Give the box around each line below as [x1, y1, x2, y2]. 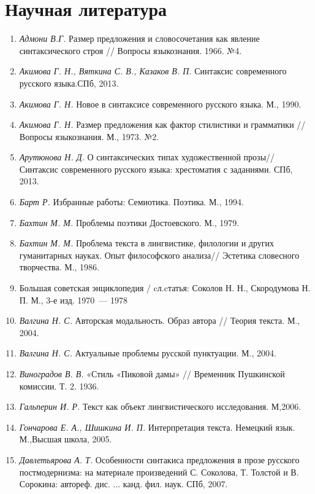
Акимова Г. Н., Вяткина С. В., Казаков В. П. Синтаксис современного [19, 65, 287, 77]
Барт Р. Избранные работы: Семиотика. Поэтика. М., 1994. [19, 195, 244, 208]
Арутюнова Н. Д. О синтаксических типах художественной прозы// [19, 151, 275, 163]
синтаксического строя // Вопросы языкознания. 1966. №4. [19, 44, 242, 57]
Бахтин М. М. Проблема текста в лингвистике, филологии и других [19, 237, 275, 249]
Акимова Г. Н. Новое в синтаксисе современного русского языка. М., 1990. [19, 97, 302, 110]
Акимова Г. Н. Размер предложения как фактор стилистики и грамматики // [19, 118, 306, 131]
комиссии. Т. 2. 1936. [19, 379, 99, 392]
